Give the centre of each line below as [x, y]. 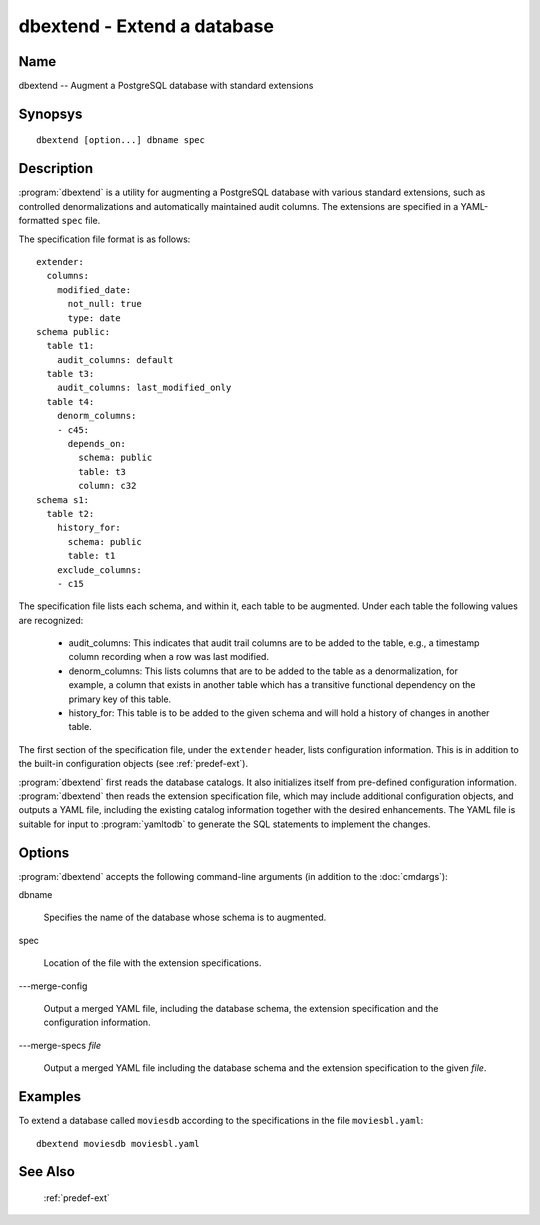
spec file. [81, 221]
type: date [94, 318]
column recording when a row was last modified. [169, 657]
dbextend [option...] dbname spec [120, 140]
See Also [46, 1171]
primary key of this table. [120, 699]
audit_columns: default [115, 359]
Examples [50, 1096]
